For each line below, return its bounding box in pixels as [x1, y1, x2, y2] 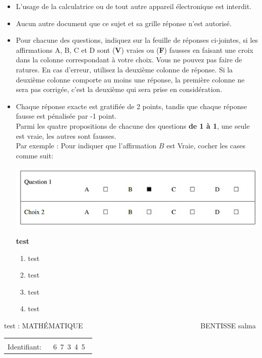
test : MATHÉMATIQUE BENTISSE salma [4, 320, 256, 331]
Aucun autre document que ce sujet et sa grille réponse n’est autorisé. [16, 18, 232, 28]
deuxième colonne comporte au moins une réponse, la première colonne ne [16, 74, 245, 84]
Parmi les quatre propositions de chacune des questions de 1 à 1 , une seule [16, 120, 250, 131]
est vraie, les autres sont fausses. [16, 130, 116, 141]
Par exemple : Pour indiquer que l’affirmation [16, 140, 157, 151]
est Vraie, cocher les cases [166, 140, 246, 151]
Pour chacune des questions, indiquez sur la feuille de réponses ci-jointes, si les [16, 35, 258, 45]
